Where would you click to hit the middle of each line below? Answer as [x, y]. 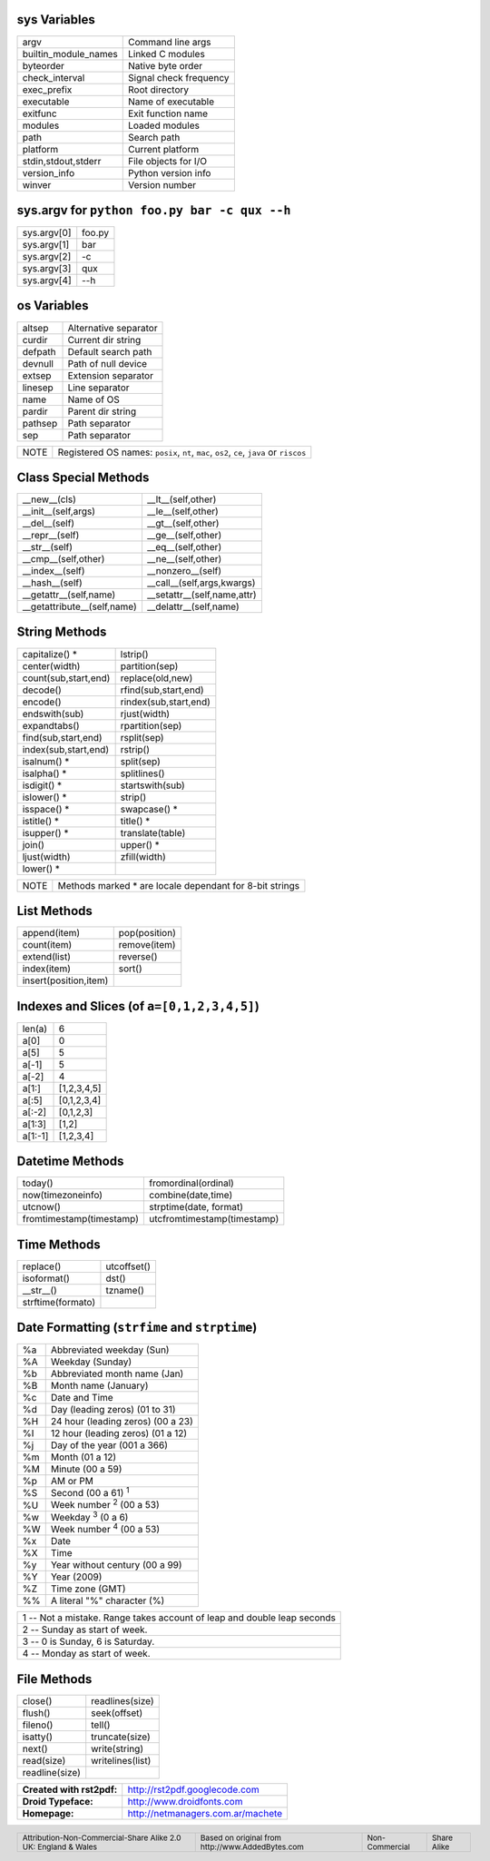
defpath [39, 351]
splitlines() [142, 773]
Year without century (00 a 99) [116, 1565]
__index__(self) [54, 571]
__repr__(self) [51, 536]
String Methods [62, 632]
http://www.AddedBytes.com [252, 1846]
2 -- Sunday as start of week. [85, 1630]
